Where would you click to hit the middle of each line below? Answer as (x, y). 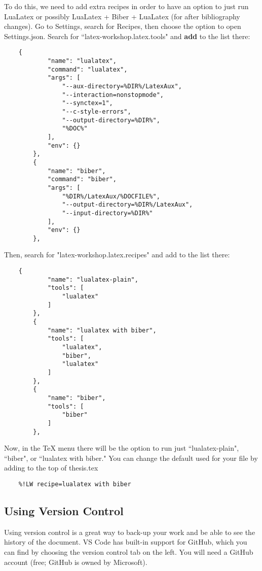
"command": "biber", (82, 179)
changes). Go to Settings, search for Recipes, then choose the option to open (123, 26)
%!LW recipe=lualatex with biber (75, 484)
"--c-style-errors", (97, 111)
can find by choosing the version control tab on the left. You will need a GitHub (129, 552)
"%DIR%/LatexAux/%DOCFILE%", (111, 196)
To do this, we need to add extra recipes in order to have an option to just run (126, 6)
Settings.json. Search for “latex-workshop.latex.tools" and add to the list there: (127, 36)
